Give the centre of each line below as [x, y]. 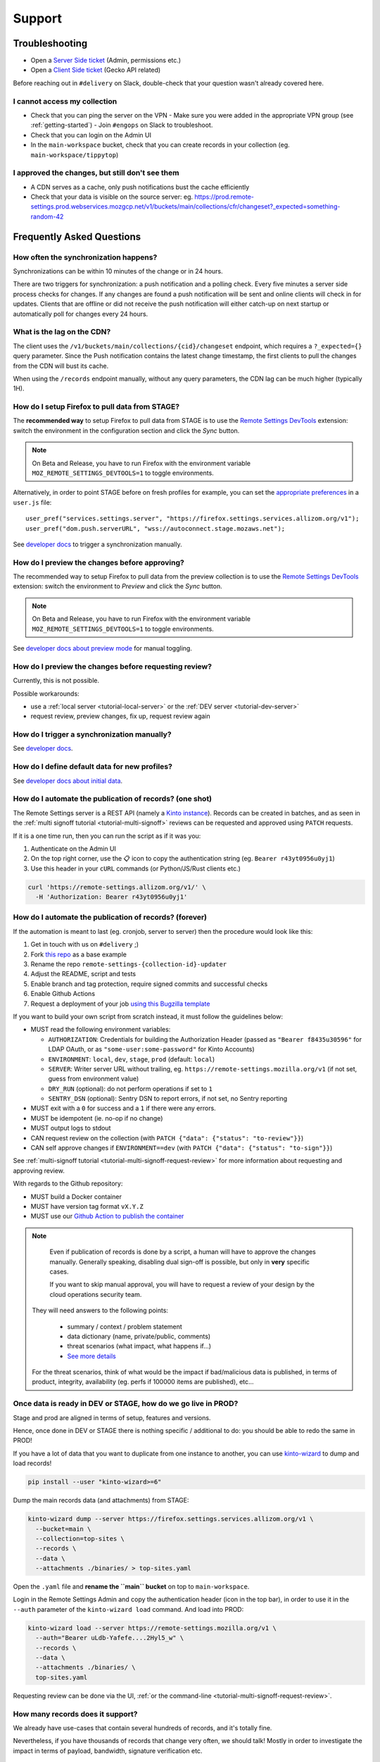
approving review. [39, 1171]
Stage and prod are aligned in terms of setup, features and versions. [112, 1417]
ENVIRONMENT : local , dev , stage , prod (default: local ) [132, 1059]
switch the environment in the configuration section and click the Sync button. [126, 431]
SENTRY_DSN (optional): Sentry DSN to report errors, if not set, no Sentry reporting [168, 1099]
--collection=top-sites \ [80, 1539]
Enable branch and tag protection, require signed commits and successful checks [149, 984]
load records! [32, 1463]
